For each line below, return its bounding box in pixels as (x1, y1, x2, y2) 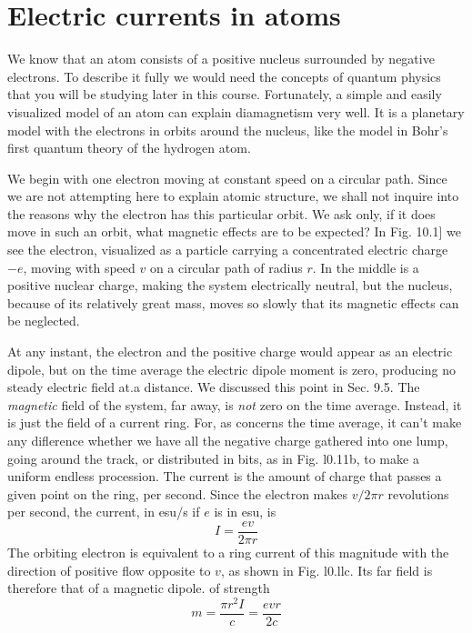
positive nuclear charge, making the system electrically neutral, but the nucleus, (7, 276, 453, 295)
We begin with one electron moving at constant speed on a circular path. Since (7, 168, 447, 187)
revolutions (387, 484, 449, 503)
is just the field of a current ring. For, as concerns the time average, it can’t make (7, 413, 462, 432)
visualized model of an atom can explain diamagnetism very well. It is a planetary (7, 102, 465, 121)
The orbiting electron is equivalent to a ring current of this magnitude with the (7, 543, 449, 562)
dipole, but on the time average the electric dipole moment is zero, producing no (7, 359, 456, 378)
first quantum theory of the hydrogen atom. (7, 138, 251, 157)
